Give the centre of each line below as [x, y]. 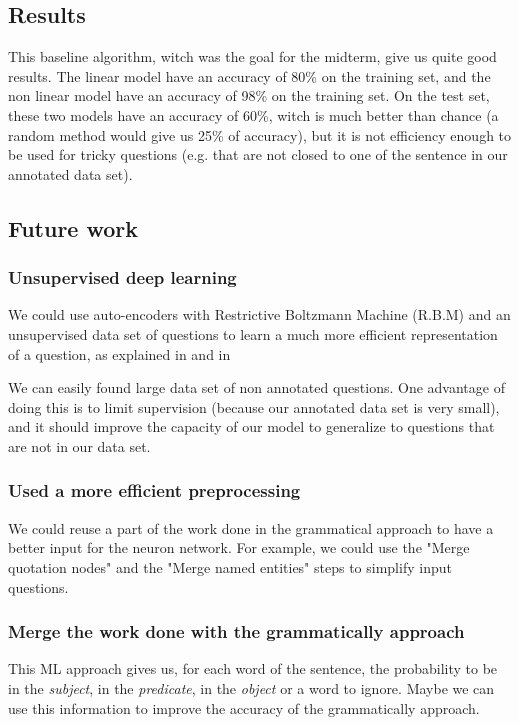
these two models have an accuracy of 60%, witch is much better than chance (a [253, 114]
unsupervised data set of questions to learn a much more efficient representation [253, 333]
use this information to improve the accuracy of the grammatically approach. [244, 707]
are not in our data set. [79, 445]
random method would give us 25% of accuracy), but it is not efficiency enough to [260, 134]
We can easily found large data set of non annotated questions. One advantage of [256, 387]
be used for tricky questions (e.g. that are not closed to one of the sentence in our [258, 154]
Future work [73, 227]
